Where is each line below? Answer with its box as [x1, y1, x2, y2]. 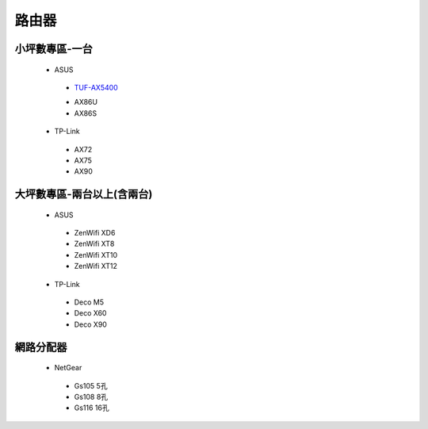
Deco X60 [74, 308, 107, 318]
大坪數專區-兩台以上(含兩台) [14, 187, 153, 201]
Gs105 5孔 [74, 381, 108, 390]
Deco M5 [74, 297, 105, 307]
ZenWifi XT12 [74, 262, 118, 271]
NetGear [54, 363, 82, 373]
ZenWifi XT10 [74, 250, 118, 259]
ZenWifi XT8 [74, 239, 115, 249]
